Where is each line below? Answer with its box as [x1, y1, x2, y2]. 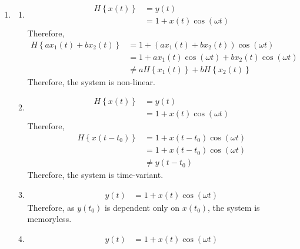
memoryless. [27, 213, 72, 225]
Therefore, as [27, 201, 75, 213]
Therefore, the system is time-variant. [27, 169, 164, 181]
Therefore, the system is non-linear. [27, 75, 155, 88]
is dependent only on [104, 201, 180, 213]
